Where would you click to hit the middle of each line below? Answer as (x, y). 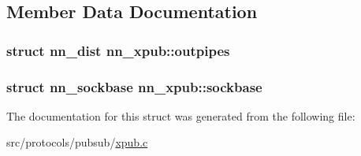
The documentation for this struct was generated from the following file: (181, 115)
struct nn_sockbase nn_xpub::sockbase (134, 86)
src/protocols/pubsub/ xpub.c (77, 142)
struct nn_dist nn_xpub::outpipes (118, 50)
